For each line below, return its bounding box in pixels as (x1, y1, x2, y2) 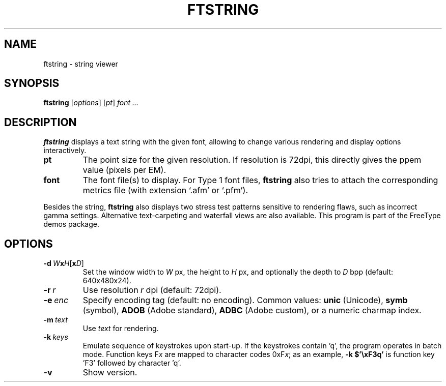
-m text (43, 315, 68, 324)
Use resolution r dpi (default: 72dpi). (82, 285, 221, 295)
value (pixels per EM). (82, 165, 166, 175)
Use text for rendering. (82, 324, 159, 333)
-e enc (43, 295, 69, 306)
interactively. (43, 146, 87, 155)
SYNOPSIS (4, 77, 60, 90)
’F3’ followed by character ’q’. (82, 359, 181, 368)
